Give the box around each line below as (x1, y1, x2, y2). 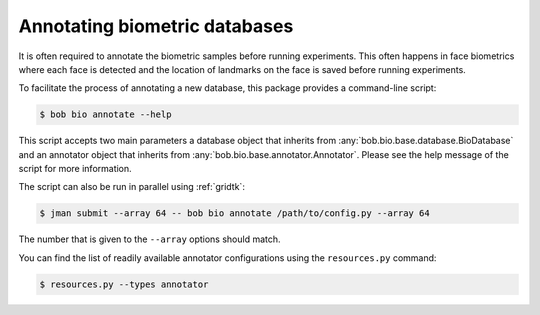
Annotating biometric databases (18, 15, 294, 37)
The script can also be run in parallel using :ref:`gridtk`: (18, 181, 245, 193)
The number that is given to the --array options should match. (18, 233, 281, 245)
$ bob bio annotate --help (39, 109, 172, 120)
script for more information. (18, 163, 132, 175)
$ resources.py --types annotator (39, 278, 209, 290)
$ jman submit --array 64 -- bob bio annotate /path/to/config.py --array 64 (39, 208, 430, 219)
